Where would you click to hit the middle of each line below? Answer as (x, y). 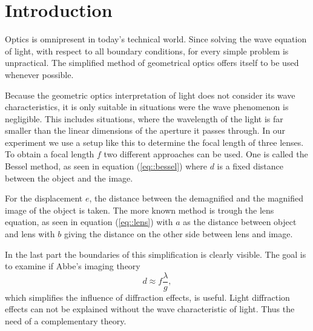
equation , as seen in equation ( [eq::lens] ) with (89, 222)
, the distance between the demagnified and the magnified (196, 198)
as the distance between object (240, 222)
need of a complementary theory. (66, 321)
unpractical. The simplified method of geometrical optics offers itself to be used (152, 63)
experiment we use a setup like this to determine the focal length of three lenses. (154, 142)
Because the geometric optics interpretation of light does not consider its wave (150, 95)
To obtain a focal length (50, 154)
